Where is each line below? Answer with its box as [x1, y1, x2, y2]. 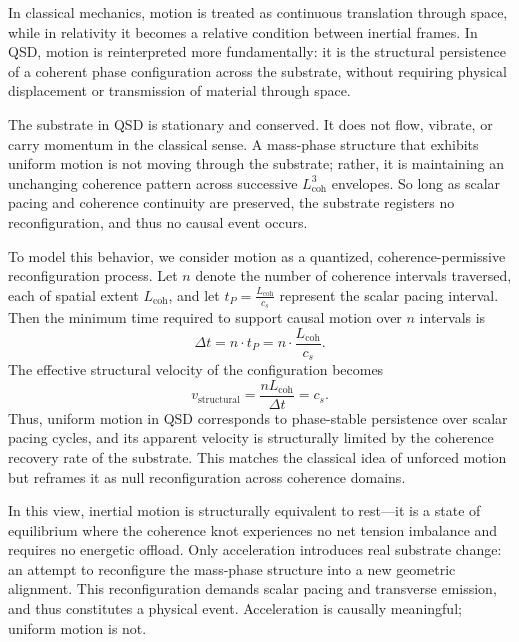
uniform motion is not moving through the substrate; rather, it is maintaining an [8, 153, 505, 174]
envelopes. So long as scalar [331, 172, 501, 193]
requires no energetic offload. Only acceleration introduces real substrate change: [8, 539, 502, 560]
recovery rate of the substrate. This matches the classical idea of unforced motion [8, 446, 507, 467]
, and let [168, 284, 220, 305]
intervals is [419, 306, 486, 327]
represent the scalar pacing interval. [279, 284, 499, 305]
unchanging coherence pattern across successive [8, 172, 298, 193]
